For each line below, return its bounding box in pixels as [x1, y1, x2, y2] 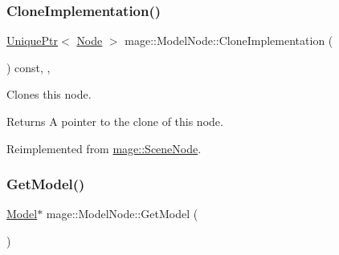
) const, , [6, 59, 51, 75]
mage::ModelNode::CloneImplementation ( [125, 32, 333, 49]
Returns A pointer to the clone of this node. [6, 113, 223, 129]
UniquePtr [6, 32, 59, 49]
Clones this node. [6, 86, 92, 103]
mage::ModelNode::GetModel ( [46, 205, 198, 222]
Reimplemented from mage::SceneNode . [6, 140, 202, 156]
